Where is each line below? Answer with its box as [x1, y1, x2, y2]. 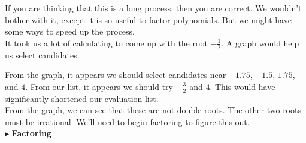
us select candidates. [5, 48, 80, 61]
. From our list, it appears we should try [25, 80, 173, 92]
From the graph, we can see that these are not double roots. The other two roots [5, 104, 301, 116]
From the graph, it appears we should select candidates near [5, 69, 226, 81]
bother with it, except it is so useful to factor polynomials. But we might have [5, 13, 292, 26]
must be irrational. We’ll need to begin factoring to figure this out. [5, 115, 250, 128]
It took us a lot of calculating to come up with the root [5, 36, 208, 49]
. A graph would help [221, 36, 299, 49]
